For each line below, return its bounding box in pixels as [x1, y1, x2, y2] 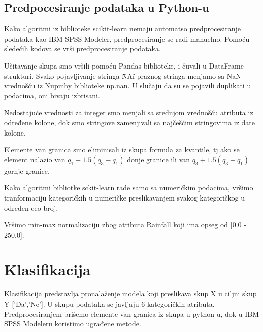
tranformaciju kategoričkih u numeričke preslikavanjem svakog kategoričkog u [4, 192, 245, 203]
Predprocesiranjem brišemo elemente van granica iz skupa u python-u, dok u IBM [4, 308, 259, 319]
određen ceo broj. [4, 202, 58, 213]
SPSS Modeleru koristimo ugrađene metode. [4, 318, 141, 329]
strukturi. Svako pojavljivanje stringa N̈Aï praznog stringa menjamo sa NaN [4, 70, 241, 81]
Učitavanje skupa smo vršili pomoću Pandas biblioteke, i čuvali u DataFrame [4, 60, 244, 71]
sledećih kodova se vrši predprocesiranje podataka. [4, 43, 161, 54]
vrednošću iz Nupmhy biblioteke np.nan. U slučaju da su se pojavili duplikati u [4, 80, 251, 91]
